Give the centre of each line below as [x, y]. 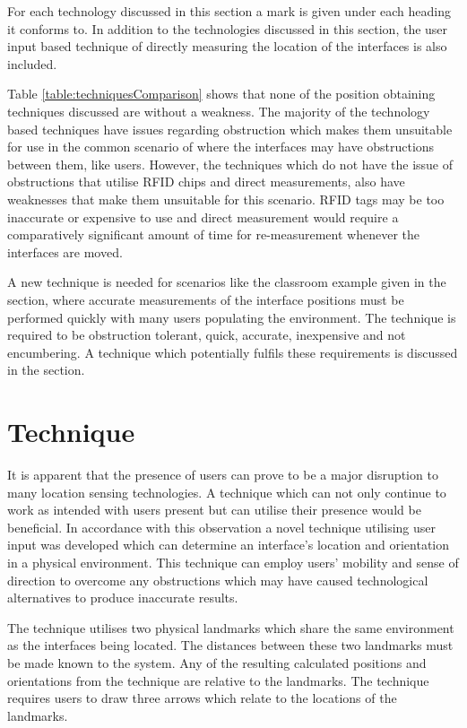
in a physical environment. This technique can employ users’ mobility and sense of [233, 562]
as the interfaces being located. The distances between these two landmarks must [230, 645]
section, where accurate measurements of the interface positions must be [206, 299]
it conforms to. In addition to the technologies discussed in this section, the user [228, 28]
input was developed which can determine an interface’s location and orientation [229, 545]
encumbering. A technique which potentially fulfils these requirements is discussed [233, 352]
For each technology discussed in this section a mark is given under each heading [229, 11]
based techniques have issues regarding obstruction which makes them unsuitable [230, 129]
